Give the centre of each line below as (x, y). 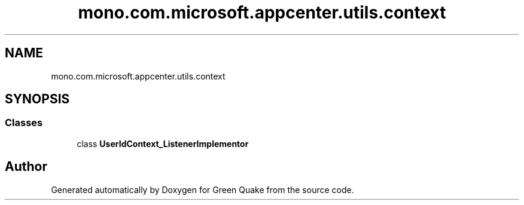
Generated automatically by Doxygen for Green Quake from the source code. (202, 189)
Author (26, 167)
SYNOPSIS (37, 99)
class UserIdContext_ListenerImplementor (163, 143)
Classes (24, 123)
